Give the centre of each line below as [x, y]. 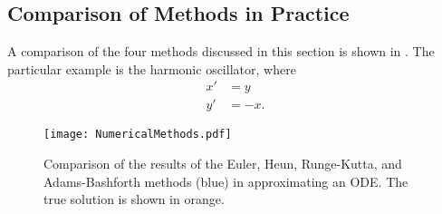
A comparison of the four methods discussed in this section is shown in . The [221, 51]
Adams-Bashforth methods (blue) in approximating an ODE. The [226, 181]
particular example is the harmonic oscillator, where [152, 68]
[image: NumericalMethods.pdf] [138, 135]
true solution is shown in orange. [134, 199]
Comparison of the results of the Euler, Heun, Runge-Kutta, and [223, 164]
